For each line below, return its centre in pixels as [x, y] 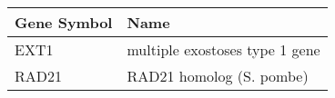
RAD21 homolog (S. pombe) [218, 76]
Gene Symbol [64, 22]
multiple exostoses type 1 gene [223, 49]
